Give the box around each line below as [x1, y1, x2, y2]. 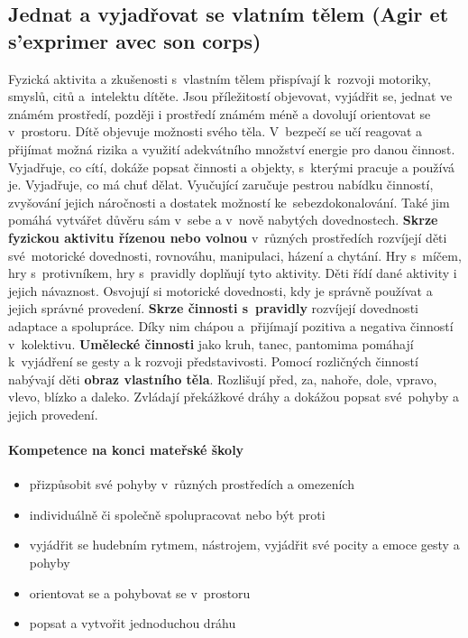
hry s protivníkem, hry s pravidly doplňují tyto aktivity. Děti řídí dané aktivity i [8, 264, 457, 282]
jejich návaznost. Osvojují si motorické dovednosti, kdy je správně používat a [8, 281, 433, 300]
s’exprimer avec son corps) [8, 26, 262, 54]
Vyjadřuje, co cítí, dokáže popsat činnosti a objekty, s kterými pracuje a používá [8, 157, 455, 176]
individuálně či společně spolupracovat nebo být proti [29, 504, 326, 523]
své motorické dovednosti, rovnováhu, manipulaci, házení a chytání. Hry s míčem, [8, 245, 462, 264]
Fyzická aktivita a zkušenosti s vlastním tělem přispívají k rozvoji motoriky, [8, 69, 431, 88]
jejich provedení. [8, 404, 98, 423]
